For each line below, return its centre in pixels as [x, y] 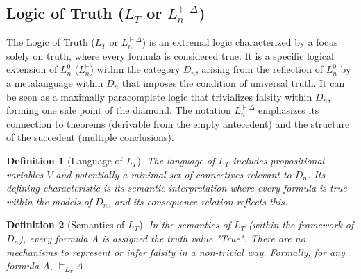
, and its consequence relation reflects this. [198, 201]
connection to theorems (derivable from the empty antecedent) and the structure [178, 123]
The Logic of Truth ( [51, 42]
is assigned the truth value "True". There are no [203, 238]
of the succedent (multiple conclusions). [90, 137]
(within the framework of [301, 225]
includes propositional [279, 160]
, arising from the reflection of [259, 69]
